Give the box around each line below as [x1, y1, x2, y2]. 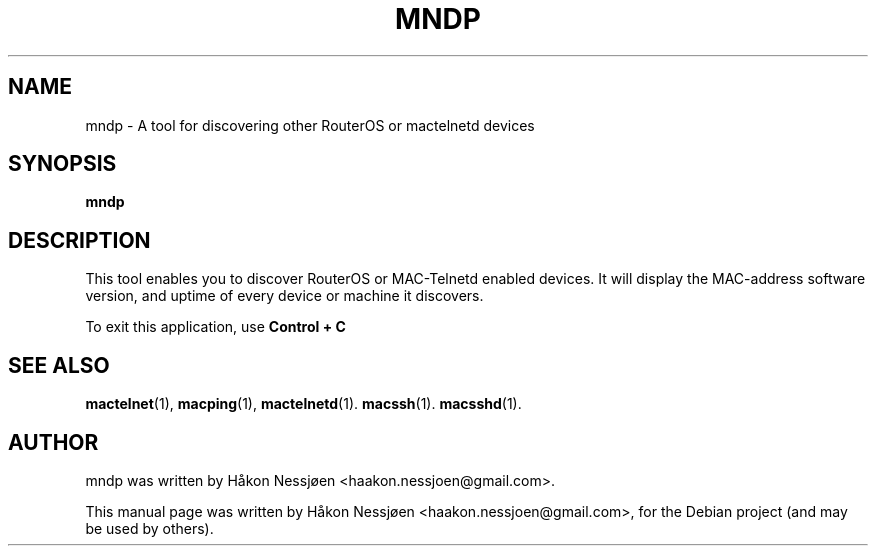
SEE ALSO [8, 352, 110, 378]
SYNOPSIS [8, 151, 117, 177]
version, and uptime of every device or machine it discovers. [85, 287, 484, 305]
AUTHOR [8, 429, 99, 455]
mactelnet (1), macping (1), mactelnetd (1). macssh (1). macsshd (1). [85, 395, 522, 413]
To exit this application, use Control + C [85, 318, 346, 336]
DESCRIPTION [8, 227, 151, 253]
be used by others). [85, 519, 214, 537]
